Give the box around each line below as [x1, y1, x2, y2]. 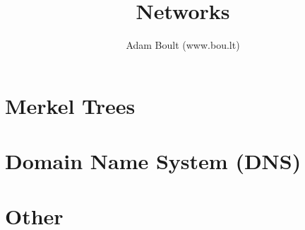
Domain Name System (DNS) [5, 146, 301, 176]
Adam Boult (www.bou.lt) [126, 38, 240, 52]
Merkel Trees [5, 91, 136, 120]
